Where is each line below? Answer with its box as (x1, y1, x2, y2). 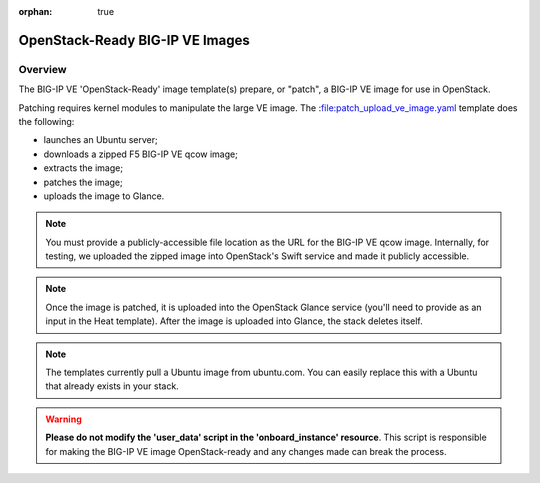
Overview (18, 62, 67, 76)
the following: (18, 115, 75, 127)
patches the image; (43, 176, 124, 188)
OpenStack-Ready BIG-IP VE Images (18, 31, 250, 49)
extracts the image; (43, 162, 124, 174)
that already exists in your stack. (45, 380, 179, 392)
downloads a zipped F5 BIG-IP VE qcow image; (43, 148, 239, 160)
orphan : (18, 6, 53, 17)
